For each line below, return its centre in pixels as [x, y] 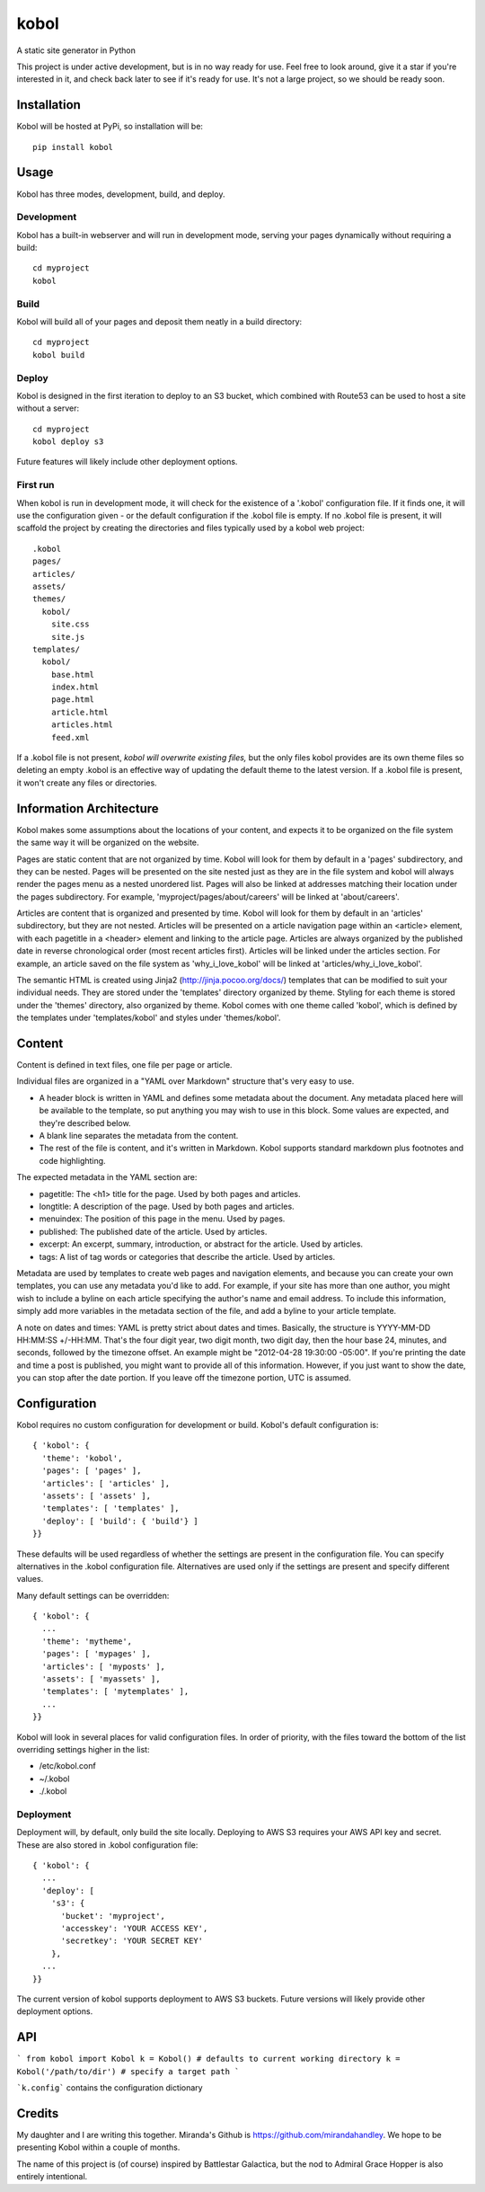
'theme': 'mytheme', [87, 1641]
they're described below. [85, 1123]
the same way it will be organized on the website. [108, 843]
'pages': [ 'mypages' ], [97, 1654]
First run [35, 485]
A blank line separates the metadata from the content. [139, 1136]
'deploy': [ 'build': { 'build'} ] [120, 1521]
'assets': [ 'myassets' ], [101, 1679]
